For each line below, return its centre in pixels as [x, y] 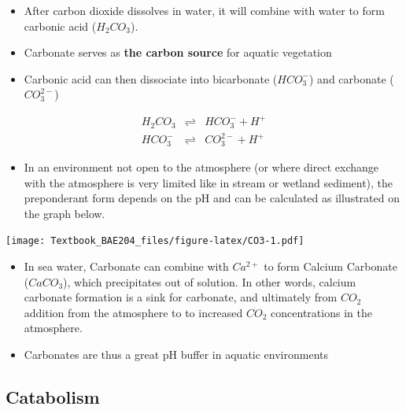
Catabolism [53, 396]
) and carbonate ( [352, 78]
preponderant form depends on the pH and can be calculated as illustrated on [212, 198]
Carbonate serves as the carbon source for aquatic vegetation [178, 52]
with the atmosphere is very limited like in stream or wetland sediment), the [209, 182]
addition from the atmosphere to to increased [133, 312]
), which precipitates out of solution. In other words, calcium [210, 281]
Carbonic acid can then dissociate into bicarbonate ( [151, 78]
